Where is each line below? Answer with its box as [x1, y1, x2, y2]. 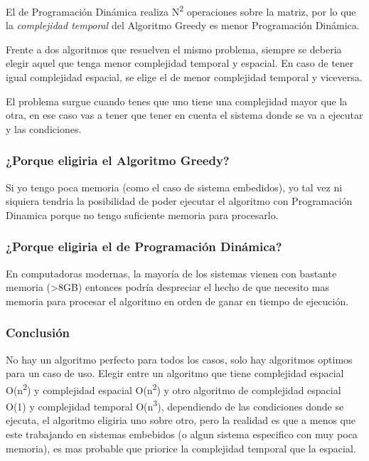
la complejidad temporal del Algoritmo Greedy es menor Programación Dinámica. [6, 18, 360, 33]
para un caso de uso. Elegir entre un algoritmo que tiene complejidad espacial [6, 366, 344, 381]
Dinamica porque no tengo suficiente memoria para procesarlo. [6, 207, 279, 222]
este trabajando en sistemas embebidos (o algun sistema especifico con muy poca [6, 426, 358, 441]
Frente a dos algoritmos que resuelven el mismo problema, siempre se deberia [6, 41, 342, 56]
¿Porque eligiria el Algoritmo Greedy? [6, 152, 230, 169]
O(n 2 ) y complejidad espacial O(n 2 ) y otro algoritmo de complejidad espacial [6, 380, 341, 397]
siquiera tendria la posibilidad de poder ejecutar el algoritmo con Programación [6, 194, 353, 208]
